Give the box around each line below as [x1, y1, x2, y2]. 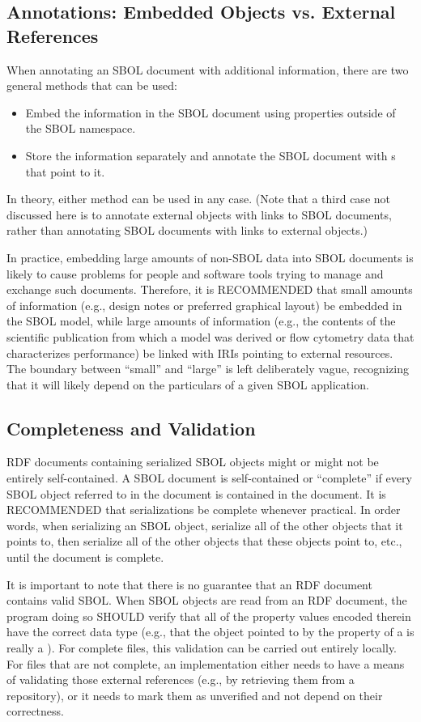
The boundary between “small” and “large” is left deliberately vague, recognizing [6, 360, 409, 377]
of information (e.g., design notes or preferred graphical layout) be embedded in [6, 296, 402, 313]
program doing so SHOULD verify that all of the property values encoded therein [6, 607, 411, 624]
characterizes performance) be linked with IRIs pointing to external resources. [6, 344, 393, 361]
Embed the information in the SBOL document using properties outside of [25, 104, 396, 121]
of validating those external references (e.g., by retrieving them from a [6, 671, 355, 688]
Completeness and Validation [6, 415, 256, 440]
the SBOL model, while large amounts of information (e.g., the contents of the [6, 312, 396, 329]
